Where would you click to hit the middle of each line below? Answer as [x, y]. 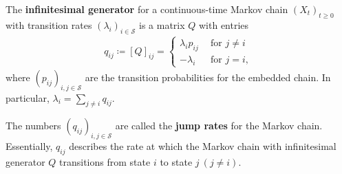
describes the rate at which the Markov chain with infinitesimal [203, 146]
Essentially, [29, 146]
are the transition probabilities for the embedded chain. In [208, 77]
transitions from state [105, 161]
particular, [28, 97]
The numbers [33, 126]
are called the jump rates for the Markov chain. [219, 126]
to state [176, 161]
